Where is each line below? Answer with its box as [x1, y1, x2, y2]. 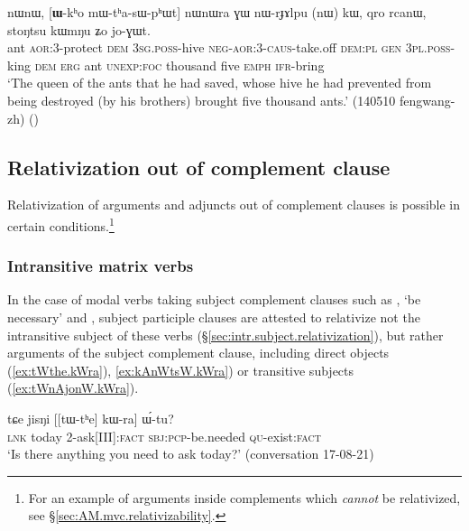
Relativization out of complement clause [7, 153, 391, 181]
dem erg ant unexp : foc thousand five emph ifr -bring [34, 55, 325, 74]
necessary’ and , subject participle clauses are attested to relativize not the [7, 308, 420, 327]
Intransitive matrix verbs [7, 255, 194, 277]
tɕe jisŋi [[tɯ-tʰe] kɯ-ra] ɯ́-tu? [7, 408, 174, 427]
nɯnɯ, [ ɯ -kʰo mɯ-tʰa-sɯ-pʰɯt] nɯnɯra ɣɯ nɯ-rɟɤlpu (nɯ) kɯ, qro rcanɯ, [7, 3, 427, 21]
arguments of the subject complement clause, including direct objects [7, 343, 390, 362]
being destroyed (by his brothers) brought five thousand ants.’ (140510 [7, 90, 396, 109]
